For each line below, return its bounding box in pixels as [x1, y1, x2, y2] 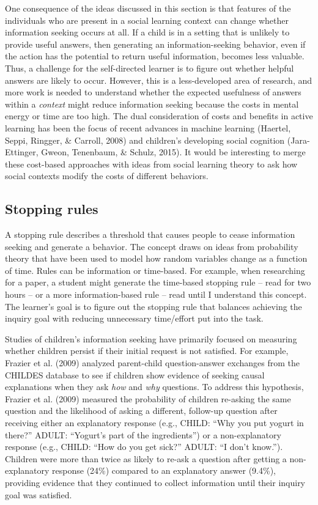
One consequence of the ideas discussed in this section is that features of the [5, 2, 291, 14]
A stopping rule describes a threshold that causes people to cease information [5, 228, 295, 241]
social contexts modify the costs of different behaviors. [5, 169, 209, 182]
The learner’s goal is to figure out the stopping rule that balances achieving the [5, 300, 302, 312]
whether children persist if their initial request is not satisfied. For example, [5, 344, 289, 357]
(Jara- [287, 133, 310, 146]
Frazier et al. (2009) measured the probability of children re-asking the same [5, 392, 291, 405]
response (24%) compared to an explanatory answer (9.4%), [52, 464, 276, 477]
